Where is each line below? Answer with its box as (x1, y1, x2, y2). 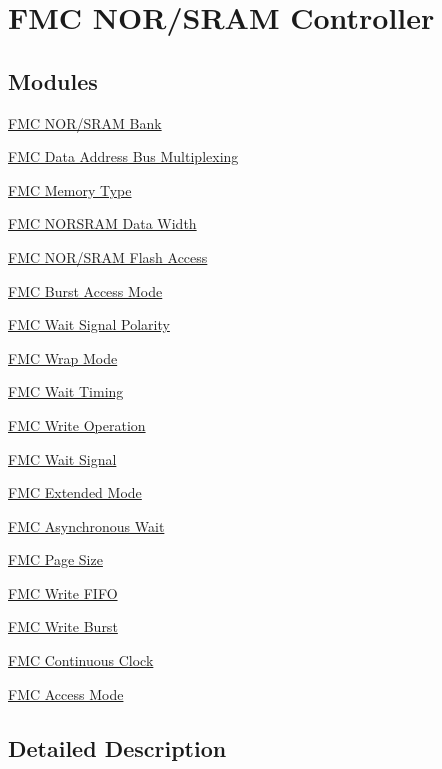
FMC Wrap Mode (8, 347, 118, 368)
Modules (8, 65, 98, 96)
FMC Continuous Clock (8, 650, 154, 671)
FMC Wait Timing (8, 381, 124, 402)
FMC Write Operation (8, 414, 146, 435)
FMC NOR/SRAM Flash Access (8, 246, 208, 267)
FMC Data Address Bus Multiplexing (8, 146, 239, 167)
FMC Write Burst (8, 616, 118, 637)
